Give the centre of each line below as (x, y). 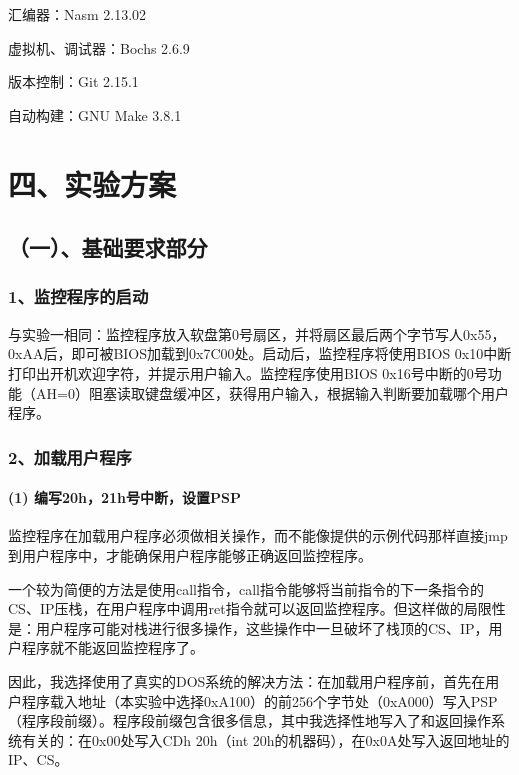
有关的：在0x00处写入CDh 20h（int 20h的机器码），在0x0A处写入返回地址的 (265, 739)
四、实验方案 (92, 183)
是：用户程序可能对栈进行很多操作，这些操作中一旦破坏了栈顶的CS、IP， (248, 627)
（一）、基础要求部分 (108, 247)
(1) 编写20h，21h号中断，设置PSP (124, 497)
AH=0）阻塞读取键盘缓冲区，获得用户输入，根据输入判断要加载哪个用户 (272, 392)
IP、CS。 (38, 759)
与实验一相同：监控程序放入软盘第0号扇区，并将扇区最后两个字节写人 (235, 333)
